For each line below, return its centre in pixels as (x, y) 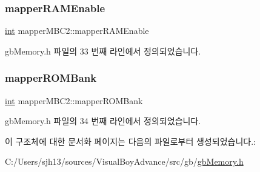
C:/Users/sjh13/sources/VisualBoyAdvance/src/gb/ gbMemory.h (124, 161)
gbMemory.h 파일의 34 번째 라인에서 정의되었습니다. (103, 121)
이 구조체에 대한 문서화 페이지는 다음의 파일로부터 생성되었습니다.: (130, 141)
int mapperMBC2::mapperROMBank (74, 100)
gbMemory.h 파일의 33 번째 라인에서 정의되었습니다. (103, 51)
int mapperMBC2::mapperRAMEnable (77, 31)
